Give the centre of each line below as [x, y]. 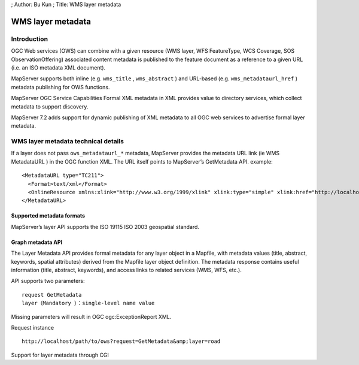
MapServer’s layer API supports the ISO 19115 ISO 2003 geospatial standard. [105, 227]
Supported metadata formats [48, 216]
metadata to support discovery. [50, 106]
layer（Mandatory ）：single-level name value [88, 303]
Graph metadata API [37, 242]
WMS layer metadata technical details [68, 141]
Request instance [32, 327]
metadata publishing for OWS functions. [60, 87]
